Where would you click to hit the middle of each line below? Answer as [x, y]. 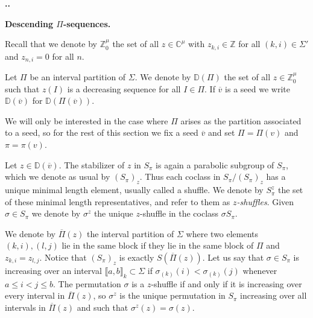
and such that [103, 307]
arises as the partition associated [241, 120]
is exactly [137, 257]
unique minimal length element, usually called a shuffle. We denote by [134, 190]
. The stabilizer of [92, 164]
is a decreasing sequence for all [124, 88]
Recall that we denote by [51, 44]
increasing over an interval [53, 271]
